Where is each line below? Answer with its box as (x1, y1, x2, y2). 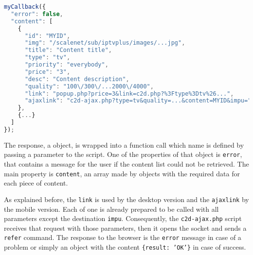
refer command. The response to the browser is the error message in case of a (4, 232, 241, 242)
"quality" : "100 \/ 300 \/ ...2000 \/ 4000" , (24, 83, 154, 90)
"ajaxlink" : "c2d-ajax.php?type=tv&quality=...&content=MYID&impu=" (24, 97, 252, 104)
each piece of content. (4, 178, 68, 188)
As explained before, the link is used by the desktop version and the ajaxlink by (4, 194, 249, 204)
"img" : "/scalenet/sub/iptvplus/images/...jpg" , (24, 39, 185, 47)
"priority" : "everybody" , (24, 61, 108, 68)
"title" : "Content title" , (24, 47, 112, 54)
